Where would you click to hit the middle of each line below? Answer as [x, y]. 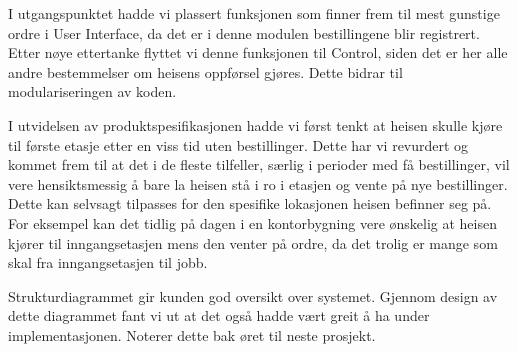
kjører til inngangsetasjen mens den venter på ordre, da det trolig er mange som [253, 242]
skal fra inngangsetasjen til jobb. [108, 262]
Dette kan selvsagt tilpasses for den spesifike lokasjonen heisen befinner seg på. [250, 203]
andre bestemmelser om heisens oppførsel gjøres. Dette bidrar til [205, 71]
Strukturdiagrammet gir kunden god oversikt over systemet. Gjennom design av [253, 295]
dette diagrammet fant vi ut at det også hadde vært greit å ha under [219, 315]
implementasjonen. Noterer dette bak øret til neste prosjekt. [192, 334]
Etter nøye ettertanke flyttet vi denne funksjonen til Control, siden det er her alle [258, 52]
